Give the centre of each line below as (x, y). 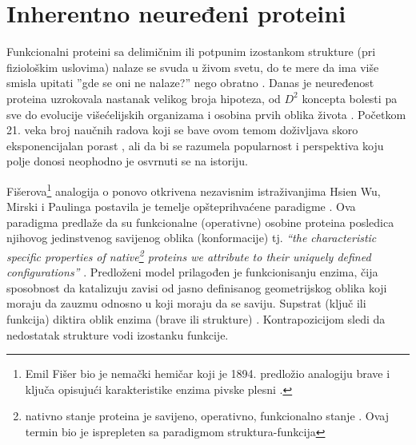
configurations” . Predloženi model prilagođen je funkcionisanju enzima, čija (192, 272)
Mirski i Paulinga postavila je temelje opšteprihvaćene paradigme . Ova (181, 207)
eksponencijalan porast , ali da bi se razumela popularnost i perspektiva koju (195, 145)
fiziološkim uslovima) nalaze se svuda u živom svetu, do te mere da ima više (193, 67)
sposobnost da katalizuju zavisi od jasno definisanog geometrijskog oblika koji (197, 287)
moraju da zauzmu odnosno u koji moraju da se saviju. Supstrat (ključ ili (186, 303)
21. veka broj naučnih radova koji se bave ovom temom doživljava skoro (182, 130)
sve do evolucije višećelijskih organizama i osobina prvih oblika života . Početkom (206, 114)
